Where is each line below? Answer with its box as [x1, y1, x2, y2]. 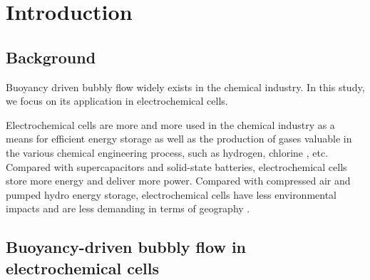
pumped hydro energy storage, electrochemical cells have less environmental [6, 187, 337, 202]
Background [6, 46, 96, 68]
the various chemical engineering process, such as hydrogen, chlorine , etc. [6, 145, 329, 160]
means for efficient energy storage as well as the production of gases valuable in [6, 131, 352, 146]
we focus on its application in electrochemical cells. [6, 93, 228, 108]
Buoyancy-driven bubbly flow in [6, 236, 247, 258]
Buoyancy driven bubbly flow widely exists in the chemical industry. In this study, [6, 79, 365, 94]
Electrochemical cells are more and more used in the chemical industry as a [6, 117, 335, 132]
